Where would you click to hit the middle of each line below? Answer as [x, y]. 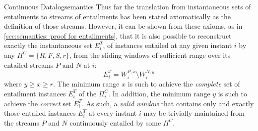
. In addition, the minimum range [159, 93]
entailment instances [35, 93]
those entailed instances [40, 113]
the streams [22, 122]
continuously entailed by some [115, 122]
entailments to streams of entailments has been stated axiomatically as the [118, 16]
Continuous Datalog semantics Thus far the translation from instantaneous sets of [128, 6]
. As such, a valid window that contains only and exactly [168, 103]
